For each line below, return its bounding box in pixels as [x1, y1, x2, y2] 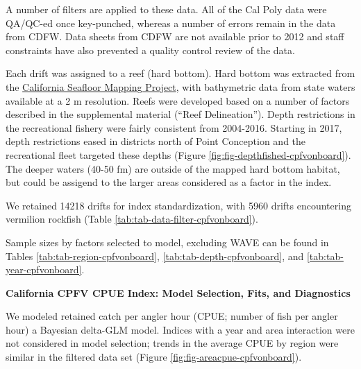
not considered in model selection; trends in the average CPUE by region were [6, 336, 339, 350]
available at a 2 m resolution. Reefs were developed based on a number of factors [6, 93, 350, 108]
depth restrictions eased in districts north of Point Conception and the [6, 134, 306, 148]
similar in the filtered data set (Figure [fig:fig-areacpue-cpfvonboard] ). [6, 350, 302, 364]
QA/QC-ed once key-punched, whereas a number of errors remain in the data [6, 15, 336, 30]
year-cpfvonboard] [6, 262, 82, 277]
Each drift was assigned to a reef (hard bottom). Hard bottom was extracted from [6, 66, 355, 80]
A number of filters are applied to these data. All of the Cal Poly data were [6, 2, 327, 16]
